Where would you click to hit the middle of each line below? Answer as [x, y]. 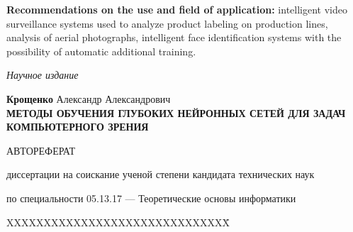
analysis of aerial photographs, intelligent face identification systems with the [174, 37]
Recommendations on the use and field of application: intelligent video [177, 9]
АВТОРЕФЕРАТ [41, 150]
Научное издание [43, 75]
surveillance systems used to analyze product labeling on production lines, [167, 23]
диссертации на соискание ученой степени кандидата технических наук [161, 174]
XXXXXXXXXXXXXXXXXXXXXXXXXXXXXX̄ [118, 222]
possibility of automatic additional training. [101, 51]
